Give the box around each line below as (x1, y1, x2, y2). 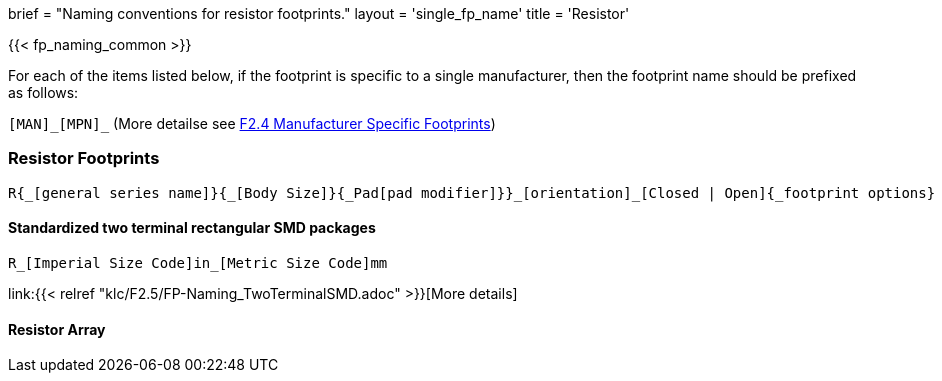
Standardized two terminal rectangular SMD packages (8, 219, 376, 237)
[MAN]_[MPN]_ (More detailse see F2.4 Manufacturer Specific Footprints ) (8, 115, 496, 132)
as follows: (8, 84, 79, 101)
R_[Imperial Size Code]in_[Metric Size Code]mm (8, 254, 388, 271)
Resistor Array (8, 320, 106, 338)
